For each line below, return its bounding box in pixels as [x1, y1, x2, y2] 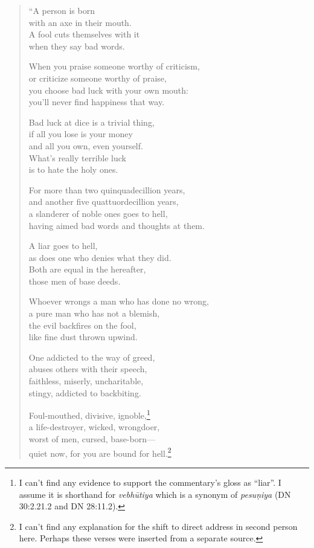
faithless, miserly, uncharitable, [28, 375, 144, 387]
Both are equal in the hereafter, [28, 263, 146, 276]
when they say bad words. [28, 39, 125, 52]
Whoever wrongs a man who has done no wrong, [28, 295, 209, 308]
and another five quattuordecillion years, [28, 195, 179, 208]
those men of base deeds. [28, 274, 121, 287]
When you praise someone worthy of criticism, [28, 60, 200, 73]
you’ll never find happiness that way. [28, 95, 165, 108]
